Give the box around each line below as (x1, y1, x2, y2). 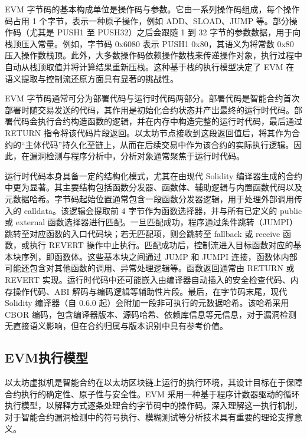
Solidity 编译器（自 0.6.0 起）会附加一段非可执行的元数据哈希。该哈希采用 (5, 297, 289, 309)
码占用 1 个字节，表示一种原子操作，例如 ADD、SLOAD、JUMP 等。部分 (5, 14, 289, 27)
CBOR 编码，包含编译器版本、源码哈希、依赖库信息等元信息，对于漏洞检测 (5, 308, 296, 320)
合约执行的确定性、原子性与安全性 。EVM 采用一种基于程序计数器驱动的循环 (5, 387, 300, 400)
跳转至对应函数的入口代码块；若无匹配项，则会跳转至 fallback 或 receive (5, 227, 280, 239)
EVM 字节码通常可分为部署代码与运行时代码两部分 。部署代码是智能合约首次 (5, 92, 300, 104)
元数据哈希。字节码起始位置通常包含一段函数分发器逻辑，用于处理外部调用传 (5, 192, 302, 205)
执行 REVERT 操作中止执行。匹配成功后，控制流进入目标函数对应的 (29, 239, 293, 251)
